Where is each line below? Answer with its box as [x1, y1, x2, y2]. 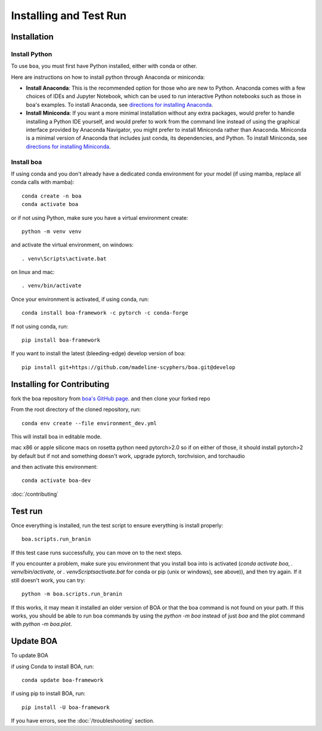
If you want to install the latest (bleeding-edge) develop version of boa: [11, 350, 186, 357]
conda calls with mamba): [11, 179, 75, 186]
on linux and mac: [11, 269, 55, 276]
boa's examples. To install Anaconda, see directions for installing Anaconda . [26, 101, 213, 108]
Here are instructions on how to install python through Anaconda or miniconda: [11, 73, 205, 81]
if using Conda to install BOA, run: [11, 663, 94, 670]
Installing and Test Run [11, 9, 127, 22]
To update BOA [11, 652, 49, 659]
